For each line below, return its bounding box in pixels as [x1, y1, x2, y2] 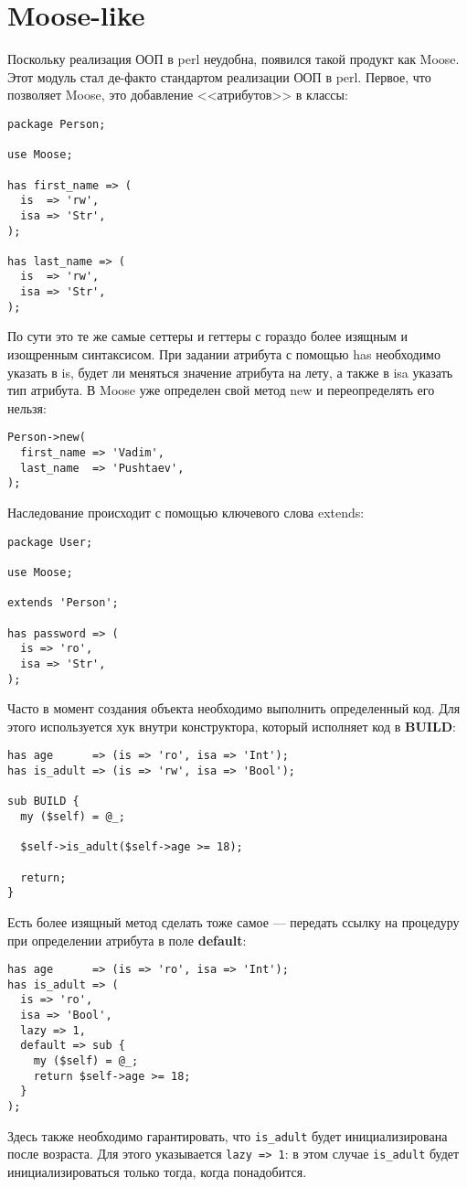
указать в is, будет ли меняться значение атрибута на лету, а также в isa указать [7, 362, 453, 381]
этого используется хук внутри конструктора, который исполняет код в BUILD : [7, 716, 456, 735]
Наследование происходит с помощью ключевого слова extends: [7, 503, 365, 522]
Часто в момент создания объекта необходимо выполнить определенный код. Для [7, 699, 461, 718]
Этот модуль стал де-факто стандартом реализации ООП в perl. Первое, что [7, 67, 431, 86]
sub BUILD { [7, 795, 80, 808]
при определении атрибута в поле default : [7, 930, 247, 949]
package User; [7, 535, 93, 549]
